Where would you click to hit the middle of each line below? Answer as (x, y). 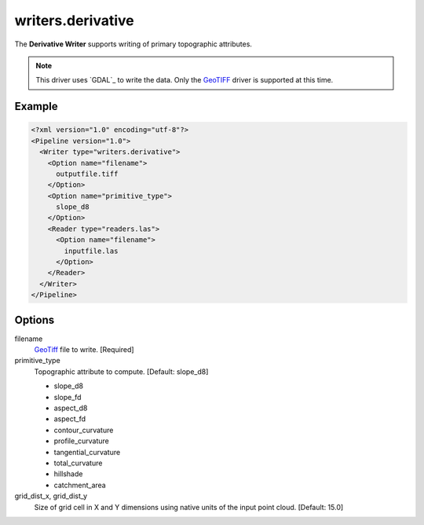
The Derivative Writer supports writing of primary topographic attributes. (133, 44)
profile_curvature (81, 441)
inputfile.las (91, 251)
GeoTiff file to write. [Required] (84, 350)
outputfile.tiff (87, 174)
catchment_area (80, 485)
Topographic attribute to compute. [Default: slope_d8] (121, 371)
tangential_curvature (87, 452)
